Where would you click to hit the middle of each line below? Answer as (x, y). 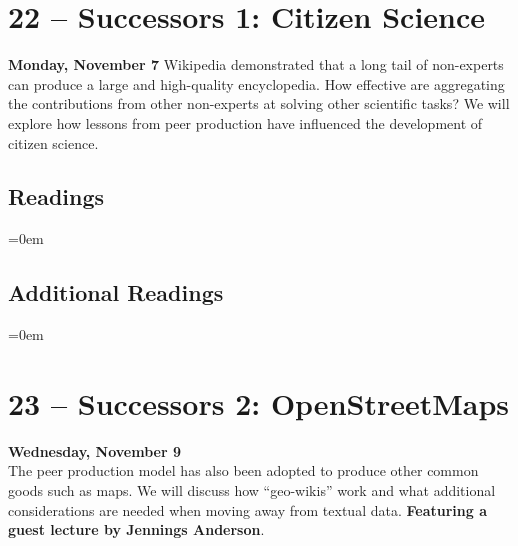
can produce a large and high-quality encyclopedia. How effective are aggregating (256, 83)
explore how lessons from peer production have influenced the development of (245, 122)
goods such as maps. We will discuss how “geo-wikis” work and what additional (252, 490)
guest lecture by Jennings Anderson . (136, 529)
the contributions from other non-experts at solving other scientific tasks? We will (259, 103)
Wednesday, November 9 (95, 450)
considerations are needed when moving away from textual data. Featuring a (247, 509)
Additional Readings (116, 292)
